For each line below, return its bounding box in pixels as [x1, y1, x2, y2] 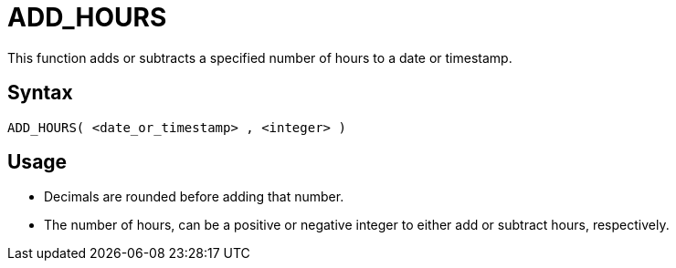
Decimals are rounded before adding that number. [44, 189, 344, 205]
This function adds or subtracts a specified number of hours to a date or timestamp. [7, 49, 512, 66]
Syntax [7, 81, 73, 105]
